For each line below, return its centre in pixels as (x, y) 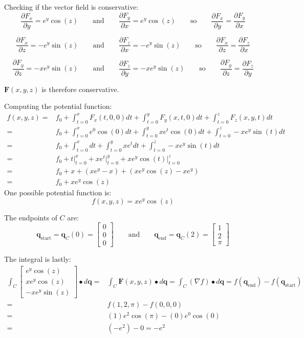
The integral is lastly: (38, 259)
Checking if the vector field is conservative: (71, 7)
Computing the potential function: (58, 106)
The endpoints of (31, 217)
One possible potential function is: (58, 193)
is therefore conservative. (80, 89)
